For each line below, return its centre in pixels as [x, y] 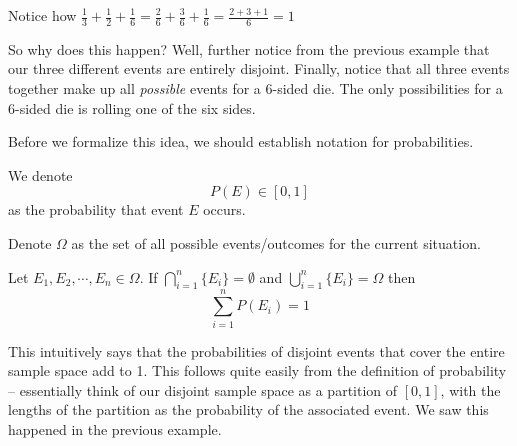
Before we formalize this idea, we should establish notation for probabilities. [241, 141]
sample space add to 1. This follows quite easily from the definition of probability [257, 370]
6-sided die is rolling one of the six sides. [132, 107]
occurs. [224, 209]
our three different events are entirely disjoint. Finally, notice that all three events [259, 68]
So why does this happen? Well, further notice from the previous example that [249, 48]
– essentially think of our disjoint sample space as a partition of [203, 389]
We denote [40, 174]
